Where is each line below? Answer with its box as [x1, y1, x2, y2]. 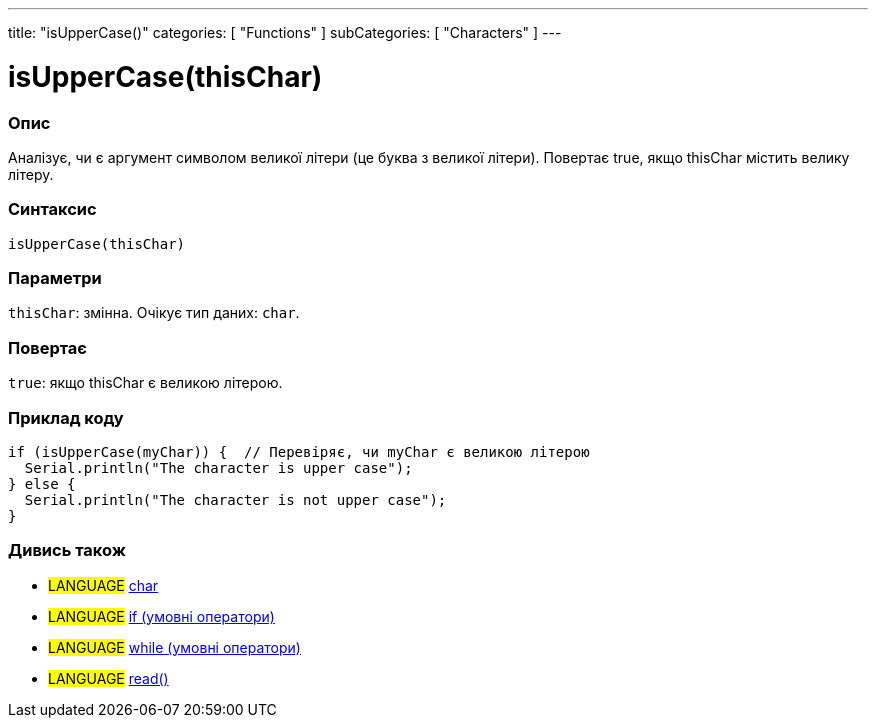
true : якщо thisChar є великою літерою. [8, 374, 283, 392]
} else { [8, 475, 76, 492]
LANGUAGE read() [48, 669, 169, 687]
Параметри [8, 268, 102, 288]
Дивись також [8, 540, 126, 561]
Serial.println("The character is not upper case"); [24, 491, 447, 508]
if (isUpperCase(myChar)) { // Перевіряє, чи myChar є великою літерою [8, 443, 590, 460]
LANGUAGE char [48, 576, 159, 594]
